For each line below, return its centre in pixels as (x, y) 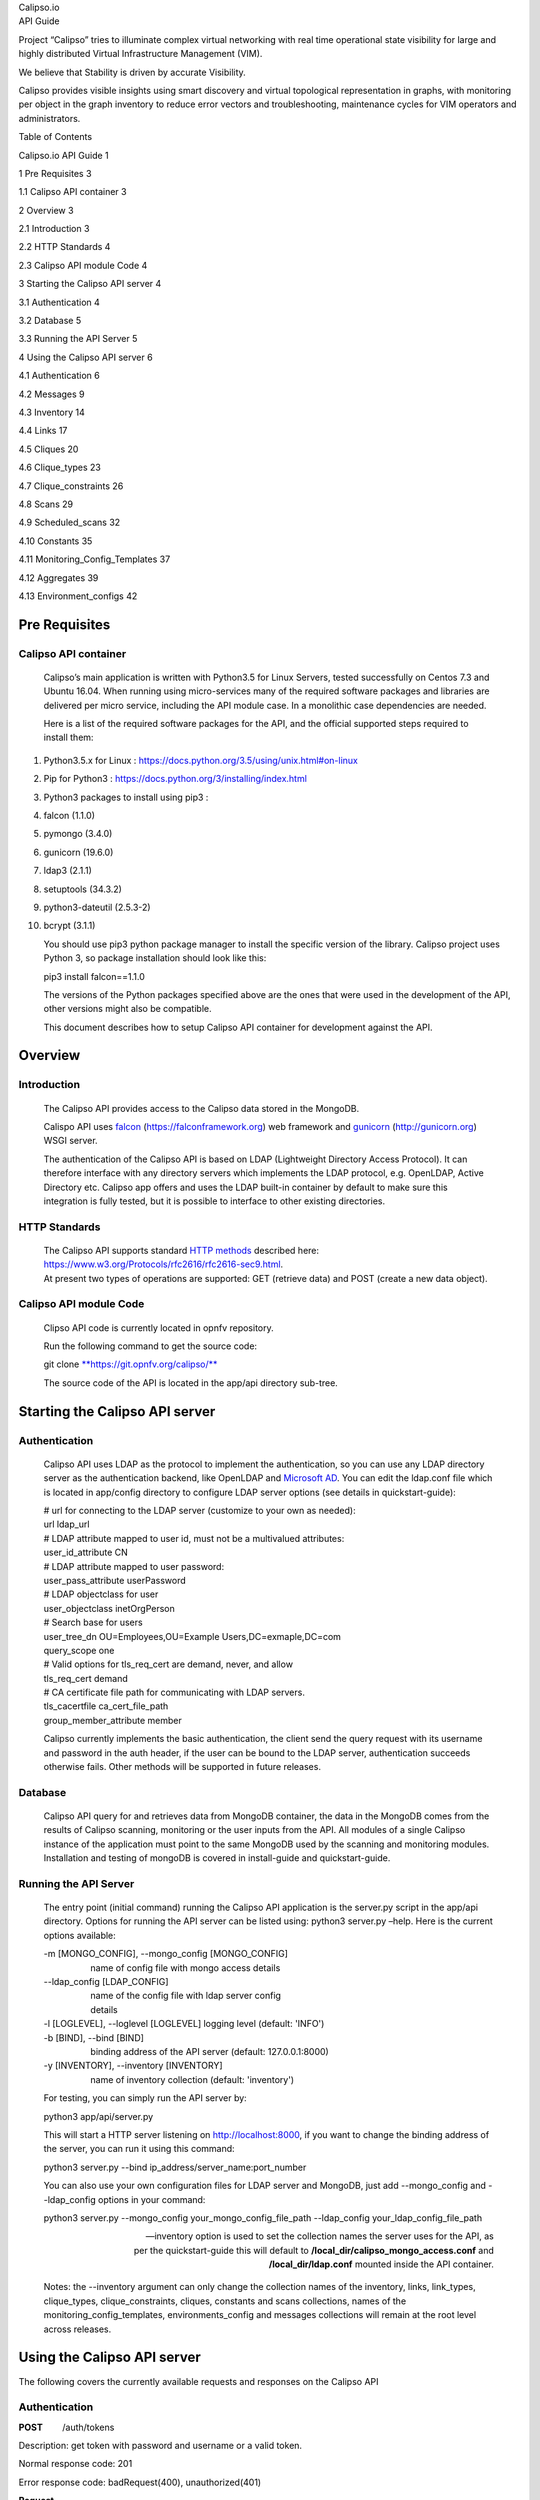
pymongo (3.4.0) (78, 834)
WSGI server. (71, 1141)
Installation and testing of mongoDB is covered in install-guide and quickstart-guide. (217, 1858)
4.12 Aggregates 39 (58, 577)
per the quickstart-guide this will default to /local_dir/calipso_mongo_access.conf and (313, 2250)
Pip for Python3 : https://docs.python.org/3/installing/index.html (175, 779)
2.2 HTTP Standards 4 (64, 247)
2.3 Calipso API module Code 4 (83, 265)
